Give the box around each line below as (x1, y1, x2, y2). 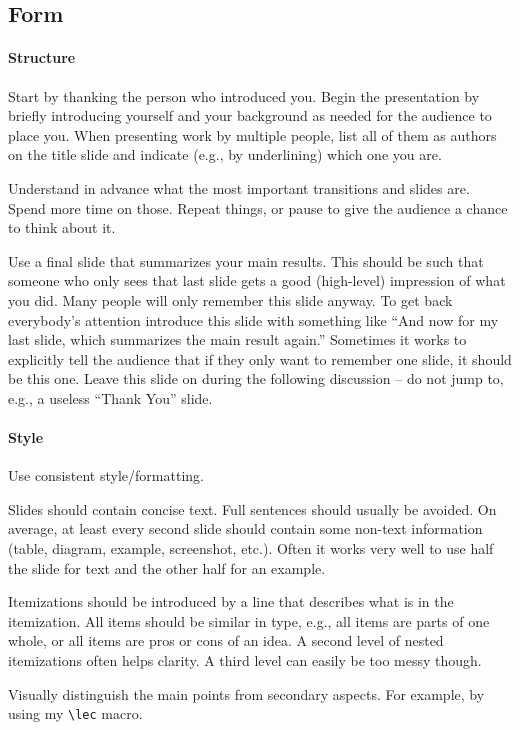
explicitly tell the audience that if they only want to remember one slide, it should (8, 348, 512, 369)
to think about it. (8, 217, 116, 238)
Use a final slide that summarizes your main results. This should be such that (8, 250, 484, 271)
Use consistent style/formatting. (8, 465, 204, 486)
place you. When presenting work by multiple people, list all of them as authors (8, 124, 497, 145)
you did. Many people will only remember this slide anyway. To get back (8, 289, 453, 310)
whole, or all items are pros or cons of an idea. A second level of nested (8, 630, 444, 651)
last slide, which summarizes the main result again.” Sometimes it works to (8, 329, 467, 350)
